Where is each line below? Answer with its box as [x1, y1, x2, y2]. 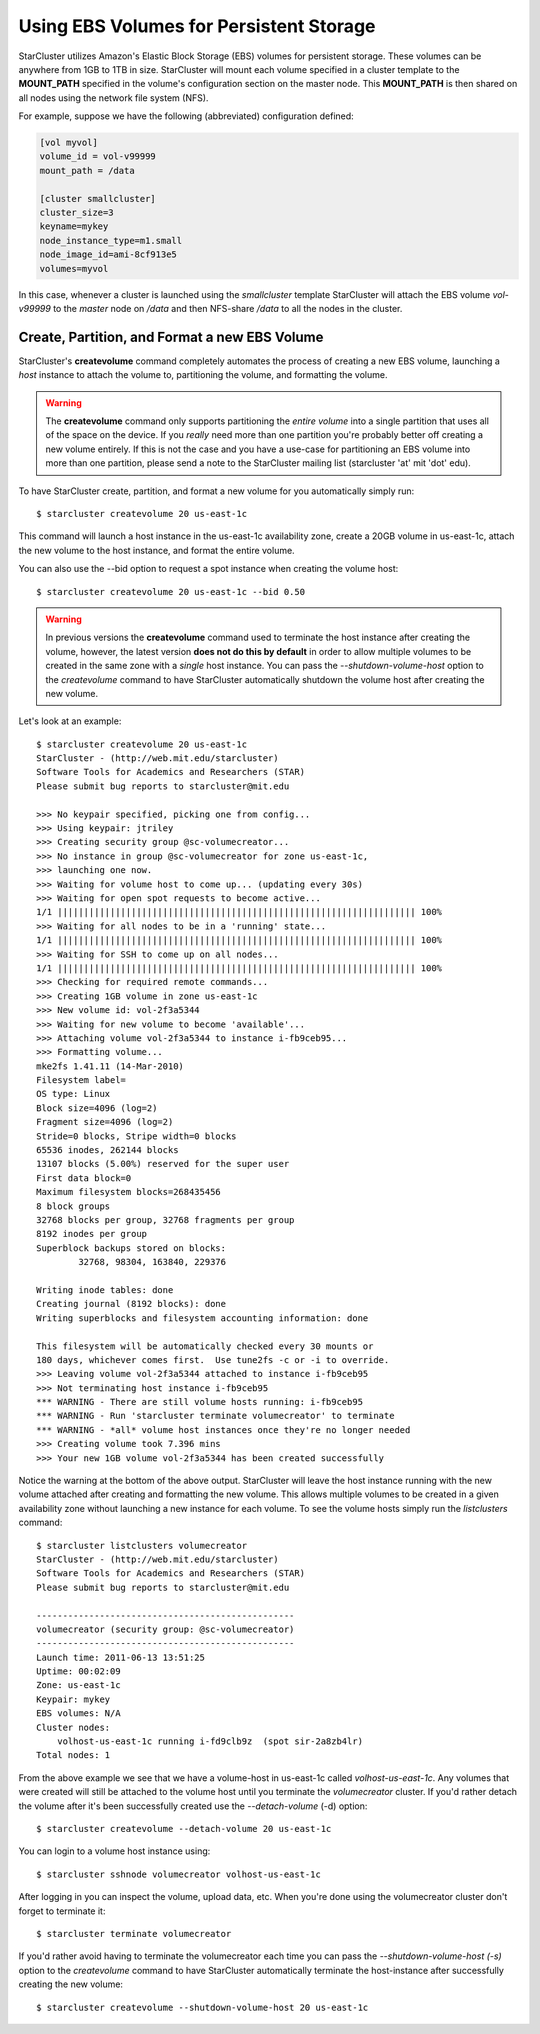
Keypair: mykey [36, 1693, 111, 1705]
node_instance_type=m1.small [39, 235, 183, 246]
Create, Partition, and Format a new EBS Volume [18, 328, 324, 345]
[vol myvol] [39, 137, 99, 149]
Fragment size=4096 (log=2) [36, 1116, 174, 1128]
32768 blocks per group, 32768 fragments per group [36, 1214, 295, 1225]
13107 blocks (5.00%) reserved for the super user [36, 1158, 290, 1170]
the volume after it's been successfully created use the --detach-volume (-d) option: [18, 1800, 368, 1812]
